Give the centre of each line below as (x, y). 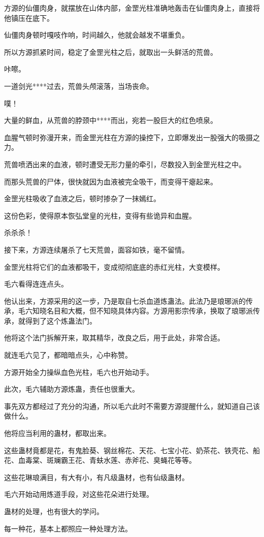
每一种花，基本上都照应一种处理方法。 (68, 528)
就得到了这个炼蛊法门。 (57, 320)
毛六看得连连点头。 (36, 284)
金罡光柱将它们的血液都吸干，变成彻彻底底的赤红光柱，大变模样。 (114, 266)
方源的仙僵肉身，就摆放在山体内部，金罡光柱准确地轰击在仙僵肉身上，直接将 (132, 8)
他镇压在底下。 (29, 18)
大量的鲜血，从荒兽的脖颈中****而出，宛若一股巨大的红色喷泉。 (111, 120)
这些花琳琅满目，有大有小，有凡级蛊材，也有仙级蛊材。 (96, 477)
